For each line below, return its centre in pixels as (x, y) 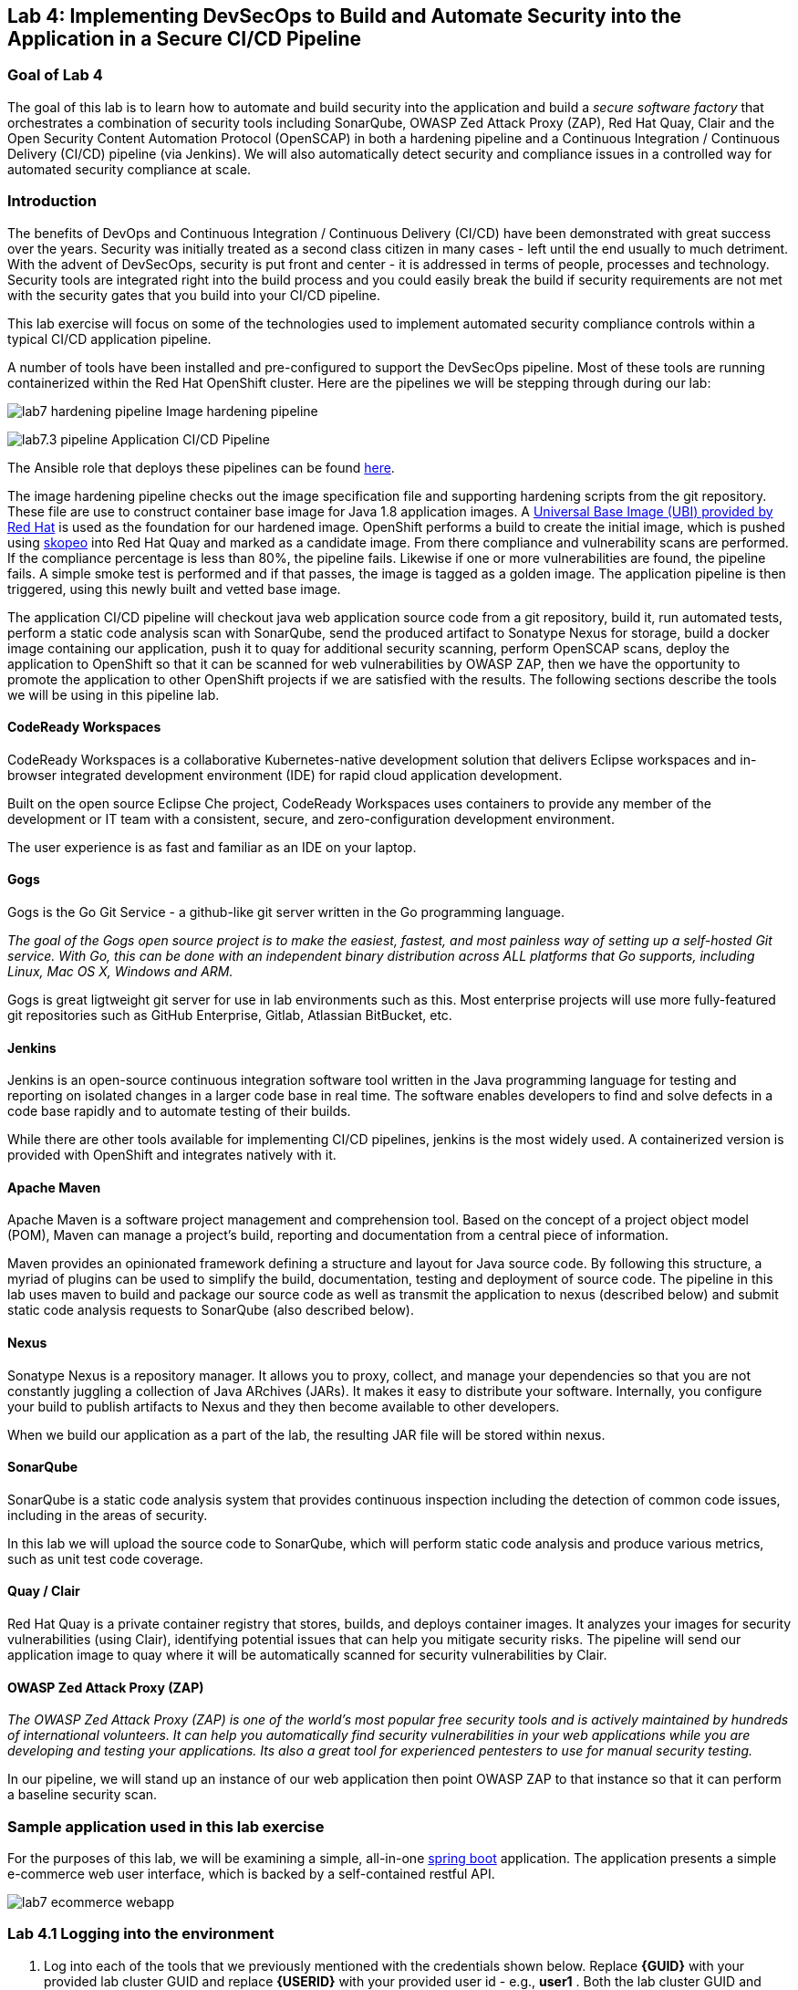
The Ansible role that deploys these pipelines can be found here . (201, 467)
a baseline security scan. (83, 1795)
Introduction (52, 201)
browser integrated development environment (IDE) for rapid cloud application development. (285, 775)
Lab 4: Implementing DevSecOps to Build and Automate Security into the (345, 16)
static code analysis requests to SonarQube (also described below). (211, 1310)
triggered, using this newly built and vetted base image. (174, 589)
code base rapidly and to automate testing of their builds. (179, 1111)
